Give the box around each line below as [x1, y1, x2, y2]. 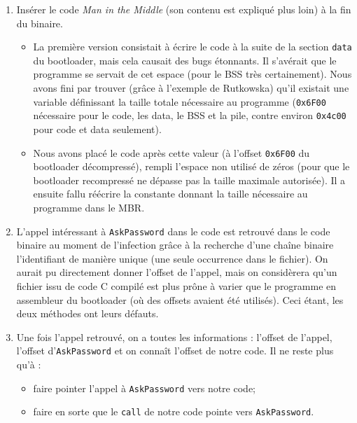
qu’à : [16, 357, 41, 372]
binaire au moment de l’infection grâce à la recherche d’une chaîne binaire [16, 237, 334, 252]
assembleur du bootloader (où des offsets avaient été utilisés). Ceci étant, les [16, 292, 344, 307]
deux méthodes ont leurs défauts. [16, 306, 159, 321]
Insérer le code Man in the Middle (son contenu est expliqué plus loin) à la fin [16, 2, 351, 16]
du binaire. [16, 15, 63, 30]
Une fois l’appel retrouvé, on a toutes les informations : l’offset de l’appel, [16, 329, 332, 344]
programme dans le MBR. [33, 200, 145, 214]
